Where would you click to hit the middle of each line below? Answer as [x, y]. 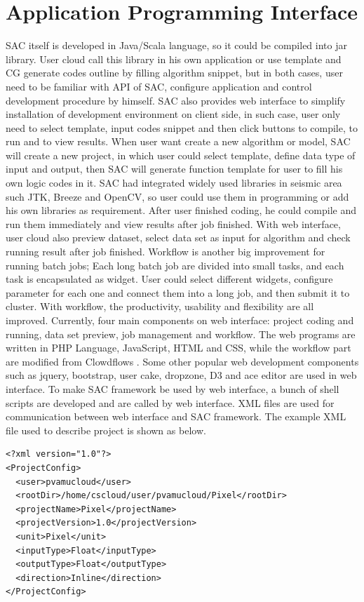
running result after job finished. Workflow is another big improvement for [166, 252]
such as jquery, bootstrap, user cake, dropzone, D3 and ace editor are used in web [181, 375]
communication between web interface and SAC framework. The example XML [176, 416]
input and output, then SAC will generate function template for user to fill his [174, 169]
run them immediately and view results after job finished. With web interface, [173, 223]
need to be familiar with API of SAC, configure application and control [159, 86]
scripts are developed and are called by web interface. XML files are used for [170, 402]
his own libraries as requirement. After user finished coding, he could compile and [181, 210]
